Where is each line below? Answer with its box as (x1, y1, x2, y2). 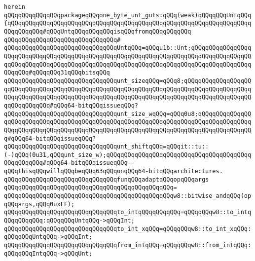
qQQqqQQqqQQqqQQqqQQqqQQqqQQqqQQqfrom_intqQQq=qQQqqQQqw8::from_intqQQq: (4, 242, 252, 249)
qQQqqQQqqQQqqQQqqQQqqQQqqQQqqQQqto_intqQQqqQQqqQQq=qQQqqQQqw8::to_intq (4, 209, 252, 216)
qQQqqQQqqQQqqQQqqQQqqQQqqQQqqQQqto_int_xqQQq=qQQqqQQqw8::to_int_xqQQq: (4, 225, 252, 232)
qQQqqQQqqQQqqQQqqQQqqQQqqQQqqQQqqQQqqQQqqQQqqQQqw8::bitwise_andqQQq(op (4, 192, 252, 200)
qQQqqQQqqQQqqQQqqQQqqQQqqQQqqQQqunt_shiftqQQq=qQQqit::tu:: (4, 143, 209, 150)
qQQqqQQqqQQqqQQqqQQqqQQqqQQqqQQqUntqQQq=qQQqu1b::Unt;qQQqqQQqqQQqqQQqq (4, 44, 252, 52)
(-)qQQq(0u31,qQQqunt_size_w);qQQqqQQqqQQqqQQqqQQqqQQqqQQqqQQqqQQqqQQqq (4, 151, 252, 158)
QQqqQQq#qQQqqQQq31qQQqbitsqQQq (4, 69, 110, 76)
